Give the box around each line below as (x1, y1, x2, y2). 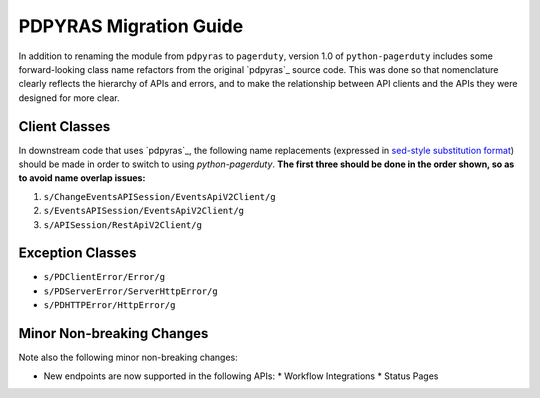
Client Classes (18, 118, 111, 135)
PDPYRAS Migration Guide (18, 15, 244, 37)
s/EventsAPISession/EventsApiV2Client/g (43, 205, 245, 217)
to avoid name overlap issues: (18, 172, 146, 184)
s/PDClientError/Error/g (43, 271, 165, 283)
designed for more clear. (18, 91, 120, 104)
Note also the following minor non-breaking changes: (18, 351, 239, 364)
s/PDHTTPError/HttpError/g (43, 300, 176, 311)
